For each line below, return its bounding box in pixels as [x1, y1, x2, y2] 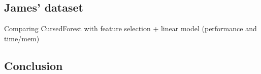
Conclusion [4, 57, 63, 73]
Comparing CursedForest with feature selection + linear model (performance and [4, 23, 257, 34]
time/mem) [4, 33, 40, 43]
